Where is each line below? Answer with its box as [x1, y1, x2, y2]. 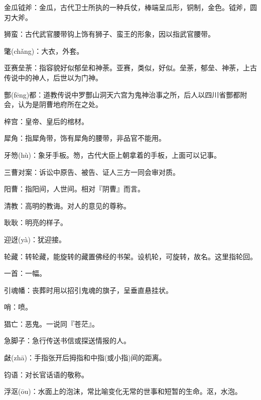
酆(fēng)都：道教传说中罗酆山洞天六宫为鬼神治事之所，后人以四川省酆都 [4, 89, 240, 99]
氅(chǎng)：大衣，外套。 [4, 45, 84, 56]
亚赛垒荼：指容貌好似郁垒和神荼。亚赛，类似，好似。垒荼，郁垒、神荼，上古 [4, 62, 257, 73]
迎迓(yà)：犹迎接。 [4, 234, 66, 244]
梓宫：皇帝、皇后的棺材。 [4, 116, 88, 126]
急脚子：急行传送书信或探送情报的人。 [4, 335, 130, 346]
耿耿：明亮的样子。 [4, 217, 67, 228]
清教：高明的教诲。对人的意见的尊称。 [4, 200, 130, 211]
